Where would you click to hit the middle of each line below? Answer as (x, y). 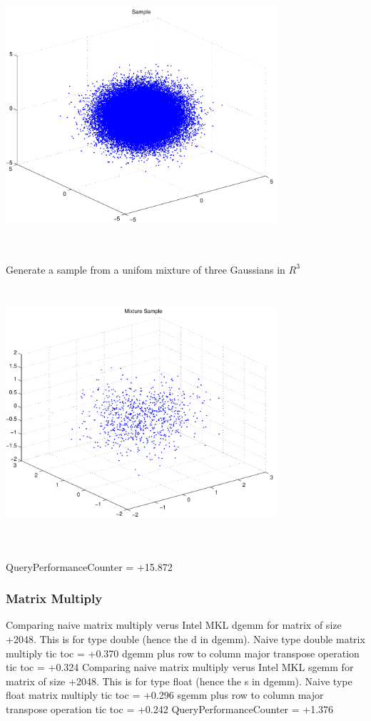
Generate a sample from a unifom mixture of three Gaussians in (146, 269)
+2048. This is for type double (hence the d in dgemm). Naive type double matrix (185, 639)
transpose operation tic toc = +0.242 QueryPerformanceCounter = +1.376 (170, 709)
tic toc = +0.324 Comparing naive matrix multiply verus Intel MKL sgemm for (180, 667)
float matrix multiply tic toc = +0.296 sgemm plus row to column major (165, 695)
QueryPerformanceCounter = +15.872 (89, 566)
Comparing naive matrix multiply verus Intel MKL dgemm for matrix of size (174, 625)
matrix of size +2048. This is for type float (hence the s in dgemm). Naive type (179, 681)
